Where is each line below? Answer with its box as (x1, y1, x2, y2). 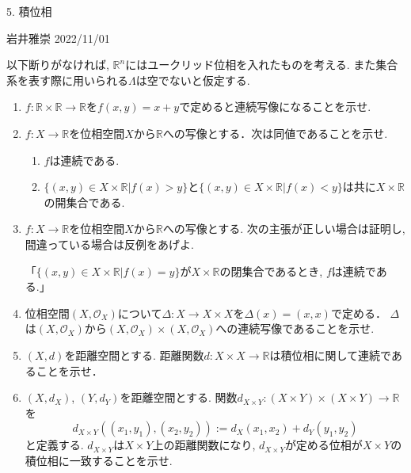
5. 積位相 (6, 3, 52, 19)
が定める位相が (284, 437, 363, 453)
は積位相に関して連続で (269, 346, 391, 363)
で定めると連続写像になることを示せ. (179, 98, 371, 115)
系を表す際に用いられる (6, 71, 128, 88)
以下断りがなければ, (6, 56, 109, 73)
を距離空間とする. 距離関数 (64, 346, 204, 363)
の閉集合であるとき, (219, 262, 323, 279)
